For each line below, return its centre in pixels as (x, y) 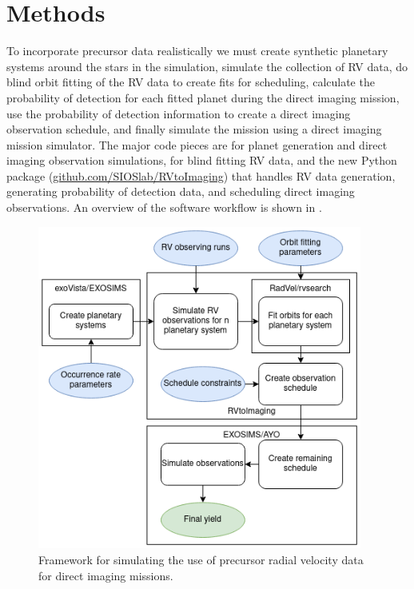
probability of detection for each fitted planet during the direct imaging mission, (203, 97)
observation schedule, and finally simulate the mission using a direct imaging (194, 129)
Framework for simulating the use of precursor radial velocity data (201, 560)
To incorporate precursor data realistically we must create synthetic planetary (197, 51)
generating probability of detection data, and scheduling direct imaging (181, 191)
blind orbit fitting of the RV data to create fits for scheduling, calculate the (191, 82)
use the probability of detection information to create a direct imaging (179, 113)
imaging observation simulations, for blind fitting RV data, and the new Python (202, 160)
